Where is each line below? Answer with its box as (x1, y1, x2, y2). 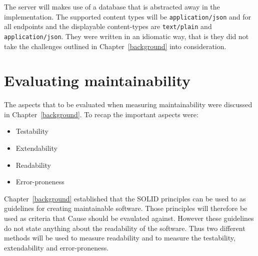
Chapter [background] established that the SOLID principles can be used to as (4, 193, 246, 203)
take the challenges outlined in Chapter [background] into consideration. (4, 41, 226, 51)
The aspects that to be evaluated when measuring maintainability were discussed (4, 99, 252, 110)
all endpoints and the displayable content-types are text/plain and (4, 21, 212, 32)
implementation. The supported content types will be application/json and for (4, 11, 251, 22)
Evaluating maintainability (4, 70, 191, 91)
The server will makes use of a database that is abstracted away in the (4, 2, 220, 12)
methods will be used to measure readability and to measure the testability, (4, 232, 235, 243)
